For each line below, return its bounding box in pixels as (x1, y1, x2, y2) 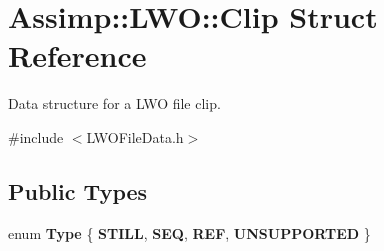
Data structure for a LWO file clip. (8, 93, 221, 114)
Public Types (8, 175, 148, 206)
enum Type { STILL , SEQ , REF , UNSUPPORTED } (8, 222, 371, 243)
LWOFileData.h (86, 126, 184, 147)
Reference (8, 35, 147, 76)
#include (8, 126, 64, 147)
